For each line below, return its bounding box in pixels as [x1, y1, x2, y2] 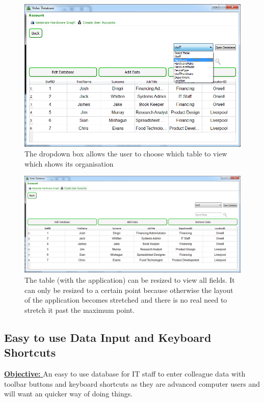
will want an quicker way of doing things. [4, 388, 133, 399]
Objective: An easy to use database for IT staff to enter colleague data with [4, 368, 246, 379]
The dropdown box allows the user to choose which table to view [24, 148, 227, 159]
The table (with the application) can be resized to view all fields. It [24, 274, 235, 285]
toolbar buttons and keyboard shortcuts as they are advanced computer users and [4, 378, 260, 389]
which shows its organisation [24, 158, 114, 169]
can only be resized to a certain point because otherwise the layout [24, 284, 233, 295]
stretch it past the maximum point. [24, 304, 135, 315]
